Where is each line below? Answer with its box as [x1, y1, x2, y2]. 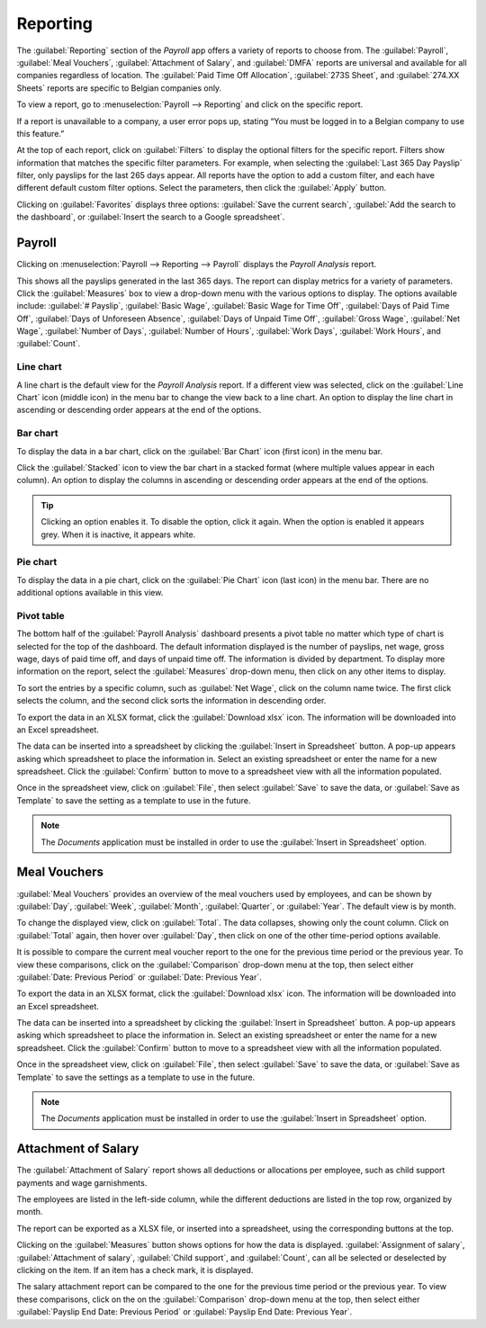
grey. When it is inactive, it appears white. [40, 529, 196, 540]
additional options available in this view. [16, 588, 164, 598]
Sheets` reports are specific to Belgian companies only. [16, 82, 222, 94]
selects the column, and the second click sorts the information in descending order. [16, 695, 327, 706]
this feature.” [16, 128, 65, 139]
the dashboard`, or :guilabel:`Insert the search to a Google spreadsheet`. [16, 211, 285, 222]
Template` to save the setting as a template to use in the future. [16, 794, 251, 805]
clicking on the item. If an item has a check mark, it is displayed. [16, 1265, 254, 1276]
